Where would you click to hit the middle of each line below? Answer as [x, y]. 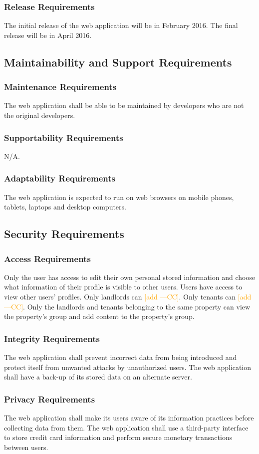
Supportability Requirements [64, 137]
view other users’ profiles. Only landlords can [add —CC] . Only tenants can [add [128, 296]
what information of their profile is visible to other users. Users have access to [123, 287]
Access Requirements [47, 258]
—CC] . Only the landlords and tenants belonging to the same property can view [127, 306]
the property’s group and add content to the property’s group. [99, 316]
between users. [26, 447]
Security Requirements [64, 234]
